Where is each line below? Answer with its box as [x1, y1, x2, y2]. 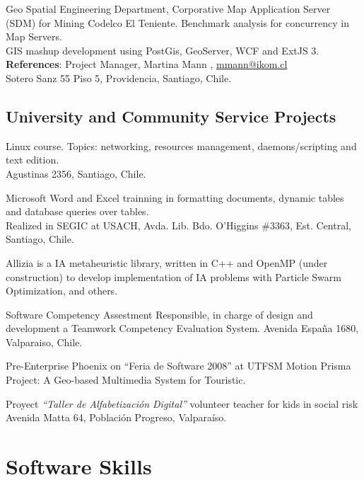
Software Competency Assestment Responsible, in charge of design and [6, 307, 313, 321]
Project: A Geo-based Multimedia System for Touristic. [6, 372, 246, 387]
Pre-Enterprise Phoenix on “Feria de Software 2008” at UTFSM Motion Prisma [6, 358, 351, 373]
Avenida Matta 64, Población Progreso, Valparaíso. [6, 410, 227, 425]
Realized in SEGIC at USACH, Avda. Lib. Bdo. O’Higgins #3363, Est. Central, [6, 217, 351, 232]
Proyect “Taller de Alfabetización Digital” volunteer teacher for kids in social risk [6, 396, 358, 411]
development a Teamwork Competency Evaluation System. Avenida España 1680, [6, 321, 359, 336]
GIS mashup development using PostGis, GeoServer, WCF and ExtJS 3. [6, 42, 319, 57]
